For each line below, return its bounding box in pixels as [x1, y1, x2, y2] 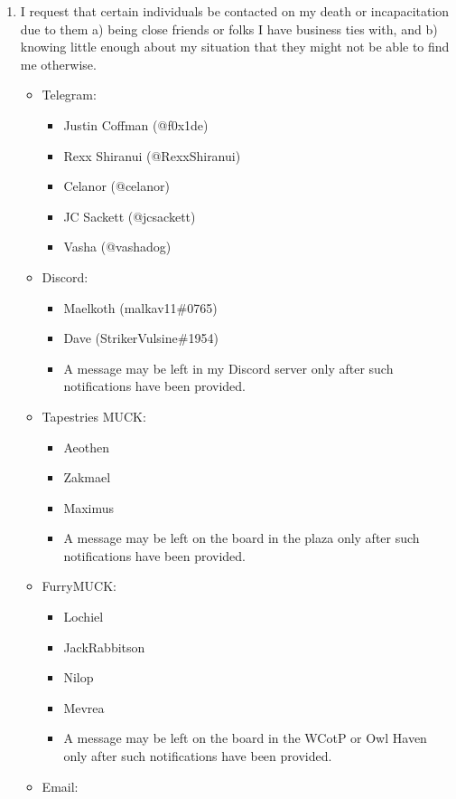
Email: [42, 776, 79, 795]
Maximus [63, 498, 115, 517]
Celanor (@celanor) [63, 176, 170, 195]
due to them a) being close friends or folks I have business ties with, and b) [20, 19, 438, 38]
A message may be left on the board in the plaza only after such [63, 528, 420, 547]
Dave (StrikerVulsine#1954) [63, 328, 219, 347]
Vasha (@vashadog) [63, 237, 172, 256]
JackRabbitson [63, 637, 145, 656]
